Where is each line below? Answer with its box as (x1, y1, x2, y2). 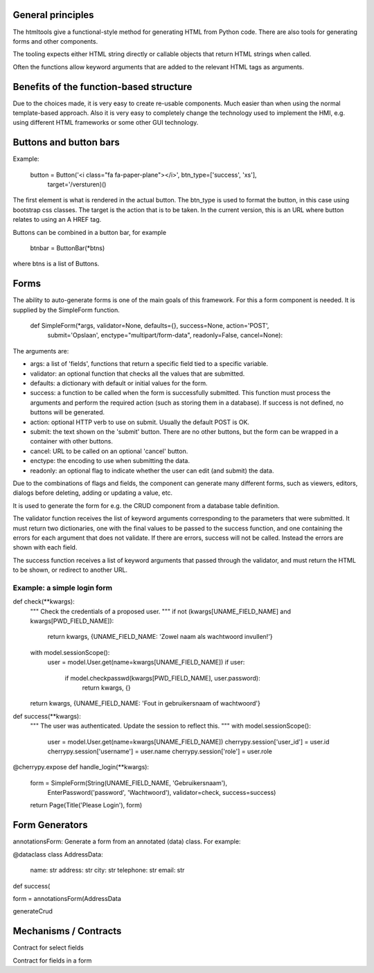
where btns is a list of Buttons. (12, 260, 100, 268)
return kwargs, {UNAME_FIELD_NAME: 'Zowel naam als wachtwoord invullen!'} (47, 633, 273, 641)
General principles (12, 9, 94, 21)
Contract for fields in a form (12, 956, 92, 965)
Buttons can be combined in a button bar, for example (12, 228, 166, 236)
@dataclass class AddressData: (12, 850, 103, 859)
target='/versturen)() (47, 180, 107, 189)
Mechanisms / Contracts (12, 925, 122, 937)
